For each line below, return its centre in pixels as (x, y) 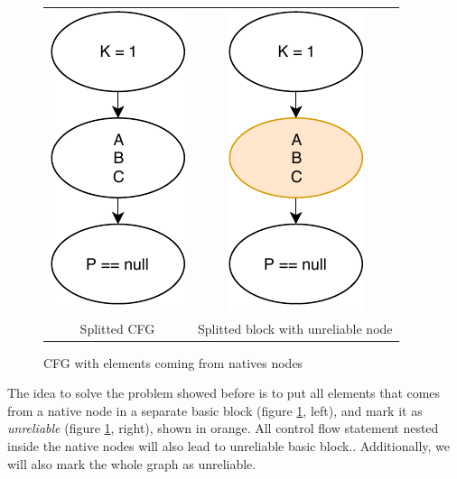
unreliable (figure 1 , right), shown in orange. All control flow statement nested (223, 428)
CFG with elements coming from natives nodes (173, 362)
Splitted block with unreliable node (295, 328)
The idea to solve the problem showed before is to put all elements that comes (224, 393)
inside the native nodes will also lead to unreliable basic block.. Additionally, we (228, 446)
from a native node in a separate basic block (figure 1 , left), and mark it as (215, 410)
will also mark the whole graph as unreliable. (132, 463)
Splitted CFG (117, 328)
